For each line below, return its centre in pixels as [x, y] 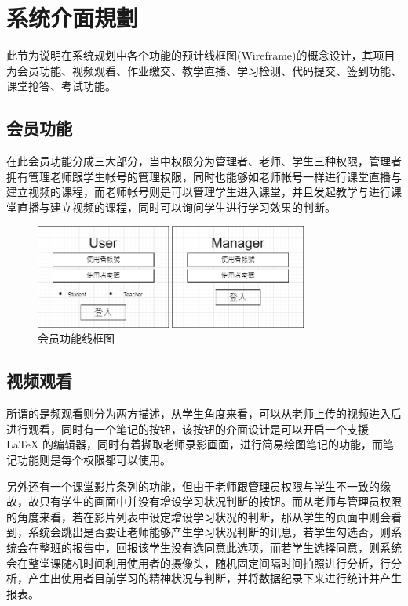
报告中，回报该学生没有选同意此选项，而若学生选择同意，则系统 [237, 547]
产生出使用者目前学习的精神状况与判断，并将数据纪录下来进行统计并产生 [215, 578]
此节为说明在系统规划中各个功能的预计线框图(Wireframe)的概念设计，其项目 [201, 55]
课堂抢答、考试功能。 [61, 86]
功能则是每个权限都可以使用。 [94, 459]
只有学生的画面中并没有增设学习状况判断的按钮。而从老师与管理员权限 [220, 501]
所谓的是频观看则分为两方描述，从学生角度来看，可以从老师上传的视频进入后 [204, 414]
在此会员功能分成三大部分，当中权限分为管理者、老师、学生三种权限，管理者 [204, 161]
